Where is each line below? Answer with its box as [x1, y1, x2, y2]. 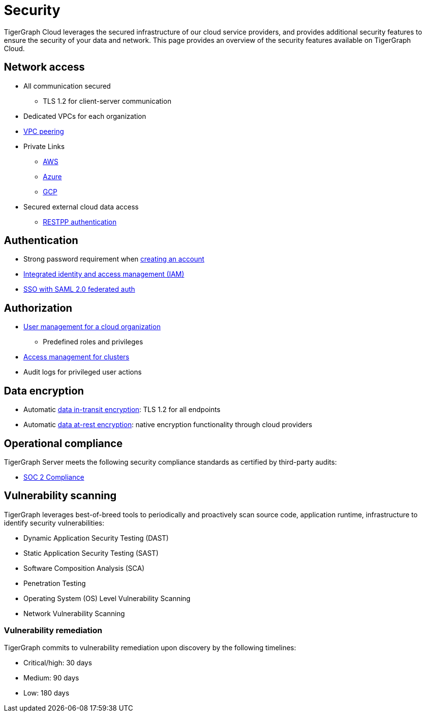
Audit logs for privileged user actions [23, 368, 142, 377]
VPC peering [23, 127, 64, 135]
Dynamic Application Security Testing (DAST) [23, 533, 169, 542]
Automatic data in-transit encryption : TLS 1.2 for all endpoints [23, 405, 221, 414]
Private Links [23, 142, 65, 151]
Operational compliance [4, 437, 123, 450]
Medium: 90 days [23, 673, 79, 682]
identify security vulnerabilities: [4, 518, 105, 527]
